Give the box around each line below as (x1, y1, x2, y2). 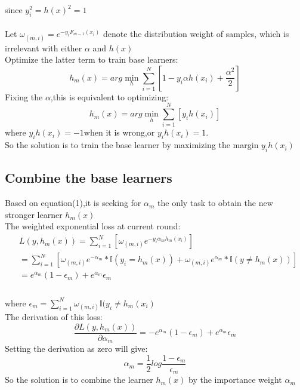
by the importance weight (188, 373, 282, 386)
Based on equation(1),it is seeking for (5, 196, 141, 209)
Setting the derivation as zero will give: (5, 342, 148, 355)
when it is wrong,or (83, 126, 155, 139)
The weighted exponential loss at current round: (5, 220, 181, 232)
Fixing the (5, 90, 43, 103)
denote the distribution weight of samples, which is (103, 27, 289, 40)
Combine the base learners (5, 168, 172, 187)
